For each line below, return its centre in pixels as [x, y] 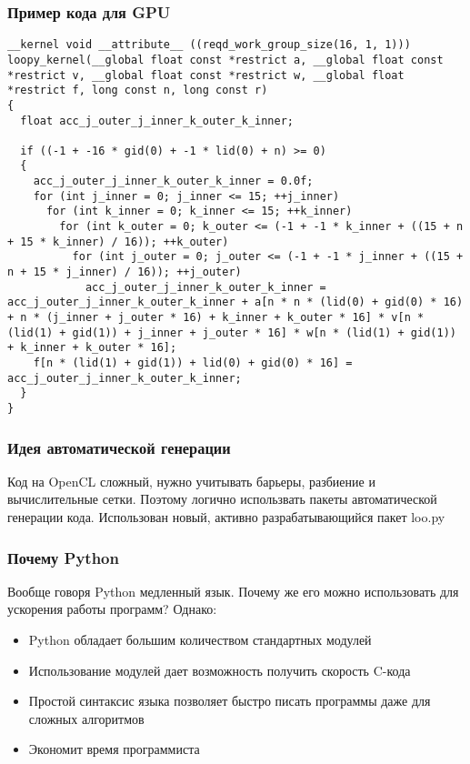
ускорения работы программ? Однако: [112, 609]
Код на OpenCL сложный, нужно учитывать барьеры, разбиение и [191, 481]
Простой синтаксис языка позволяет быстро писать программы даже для [230, 701]
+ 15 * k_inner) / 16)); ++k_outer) [118, 241]
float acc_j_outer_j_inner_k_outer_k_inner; [157, 121]
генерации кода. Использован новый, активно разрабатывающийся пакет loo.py [226, 517]
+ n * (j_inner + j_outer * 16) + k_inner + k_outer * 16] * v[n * [216, 318]
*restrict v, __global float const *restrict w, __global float [206, 75]
